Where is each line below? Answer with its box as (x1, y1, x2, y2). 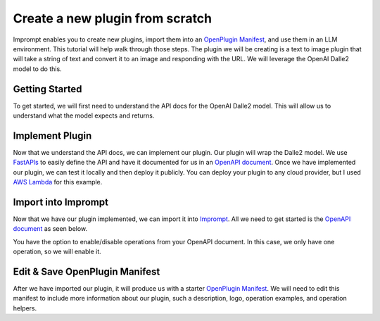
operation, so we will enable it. (13, 247, 101, 256)
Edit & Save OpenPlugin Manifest (13, 265, 160, 277)
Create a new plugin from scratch (13, 11, 213, 26)
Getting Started (13, 83, 82, 95)
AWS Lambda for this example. (13, 178, 103, 187)
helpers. (13, 303, 37, 313)
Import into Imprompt (13, 196, 109, 208)
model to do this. (13, 64, 63, 73)
